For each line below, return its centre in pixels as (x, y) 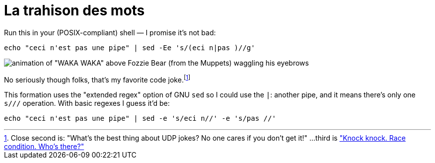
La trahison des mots (74, 10)
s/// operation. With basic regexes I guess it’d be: (87, 103)
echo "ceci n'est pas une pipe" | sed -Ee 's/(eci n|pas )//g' (130, 47)
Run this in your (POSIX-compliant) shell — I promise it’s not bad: (110, 32)
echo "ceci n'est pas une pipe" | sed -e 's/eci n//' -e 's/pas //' (140, 119)
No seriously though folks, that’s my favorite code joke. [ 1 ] (97, 79)
